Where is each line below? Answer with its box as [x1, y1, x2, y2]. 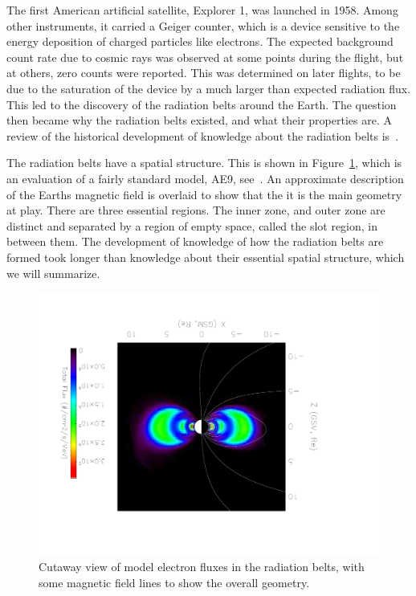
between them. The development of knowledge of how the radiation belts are [6, 233, 384, 250]
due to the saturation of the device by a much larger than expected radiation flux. [6, 80, 411, 96]
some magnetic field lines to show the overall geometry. [39, 574, 310, 590]
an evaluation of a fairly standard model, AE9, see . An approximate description [6, 169, 404, 186]
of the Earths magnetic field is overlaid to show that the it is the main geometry [6, 186, 402, 202]
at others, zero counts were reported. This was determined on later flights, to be [6, 64, 401, 81]
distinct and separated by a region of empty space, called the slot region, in [6, 217, 378, 234]
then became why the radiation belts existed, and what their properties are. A [6, 112, 392, 129]
